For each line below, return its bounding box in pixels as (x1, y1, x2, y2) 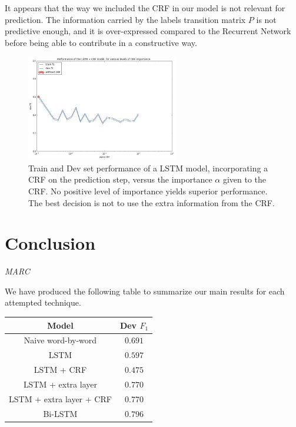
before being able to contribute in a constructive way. (5, 36, 197, 48)
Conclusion (5, 231, 96, 255)
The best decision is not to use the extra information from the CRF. (28, 196, 275, 208)
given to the (222, 173, 267, 186)
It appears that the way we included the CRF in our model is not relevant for (5, 2, 285, 14)
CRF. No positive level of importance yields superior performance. (28, 184, 268, 197)
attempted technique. (5, 296, 81, 309)
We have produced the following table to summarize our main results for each (5, 284, 285, 297)
